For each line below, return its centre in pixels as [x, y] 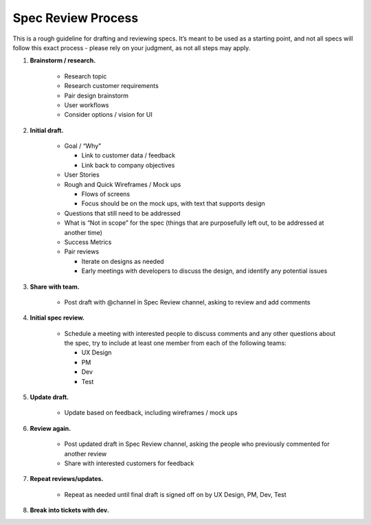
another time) [83, 232]
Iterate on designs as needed [123, 261]
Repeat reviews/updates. [67, 479]
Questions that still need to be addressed [123, 213]
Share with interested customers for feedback [129, 463]
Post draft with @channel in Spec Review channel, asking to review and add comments [187, 302]
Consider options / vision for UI [108, 115]
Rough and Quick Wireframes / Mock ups [123, 184]
